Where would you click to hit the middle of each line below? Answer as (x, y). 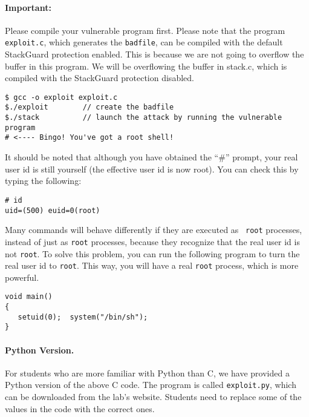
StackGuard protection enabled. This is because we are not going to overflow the (154, 54)
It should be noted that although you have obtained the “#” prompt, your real (151, 157)
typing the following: (43, 181)
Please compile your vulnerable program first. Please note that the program (145, 30)
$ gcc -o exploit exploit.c (61, 97)
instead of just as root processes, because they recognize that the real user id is (152, 241)
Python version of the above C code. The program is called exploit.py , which (151, 385)
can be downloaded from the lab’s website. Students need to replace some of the (153, 397)
